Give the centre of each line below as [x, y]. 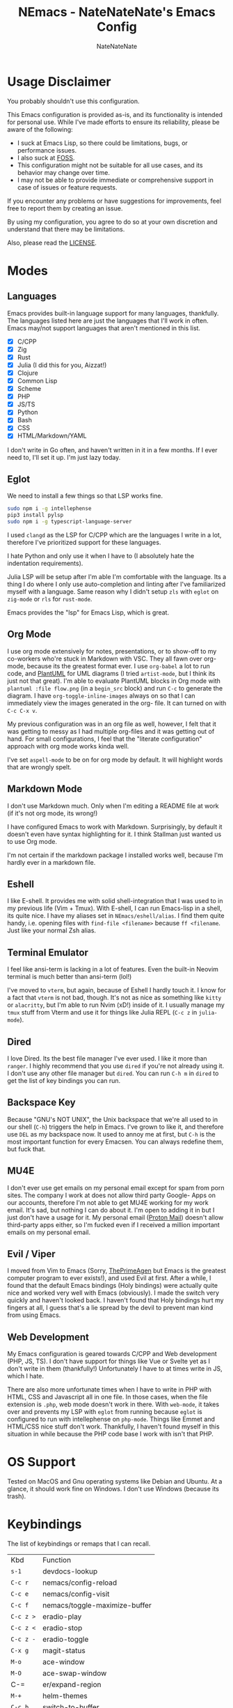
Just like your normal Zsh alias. [51, 930]
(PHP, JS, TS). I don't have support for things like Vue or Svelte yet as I [109, 1361]
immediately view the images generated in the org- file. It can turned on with [117, 703]
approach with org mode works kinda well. [68, 746]
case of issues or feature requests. [67, 187]
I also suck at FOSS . [46, 157]
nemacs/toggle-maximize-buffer [97, 1606]
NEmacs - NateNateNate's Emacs [117, 12]
